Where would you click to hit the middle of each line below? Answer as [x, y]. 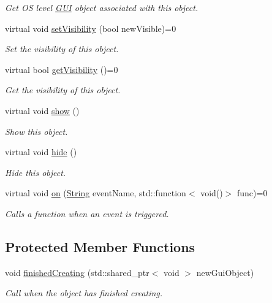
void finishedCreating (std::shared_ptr [77, 272]
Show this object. [36, 131]
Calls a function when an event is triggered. [87, 213]
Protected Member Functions [100, 246]
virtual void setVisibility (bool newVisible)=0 [91, 28]
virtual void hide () [41, 152]
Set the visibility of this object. [62, 49]
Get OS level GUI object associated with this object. [102, 7]
